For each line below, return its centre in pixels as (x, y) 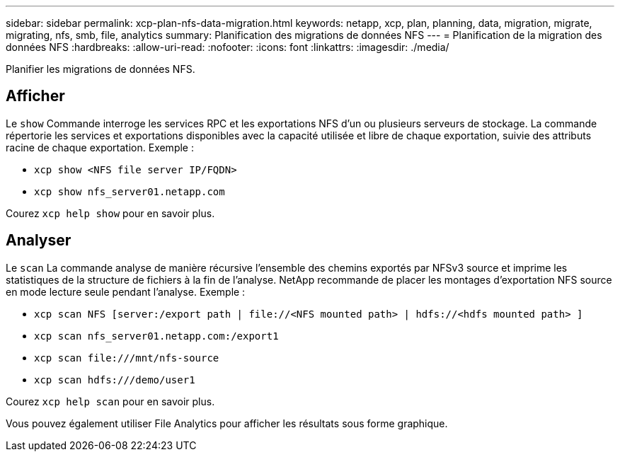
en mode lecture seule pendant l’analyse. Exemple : (126, 291)
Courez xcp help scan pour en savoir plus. (110, 401)
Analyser (39, 241)
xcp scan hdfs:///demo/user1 (115, 380)
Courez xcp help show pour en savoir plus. (110, 213)
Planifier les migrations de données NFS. (101, 69)
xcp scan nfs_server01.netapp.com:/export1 (156, 336)
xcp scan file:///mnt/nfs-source (127, 358)
